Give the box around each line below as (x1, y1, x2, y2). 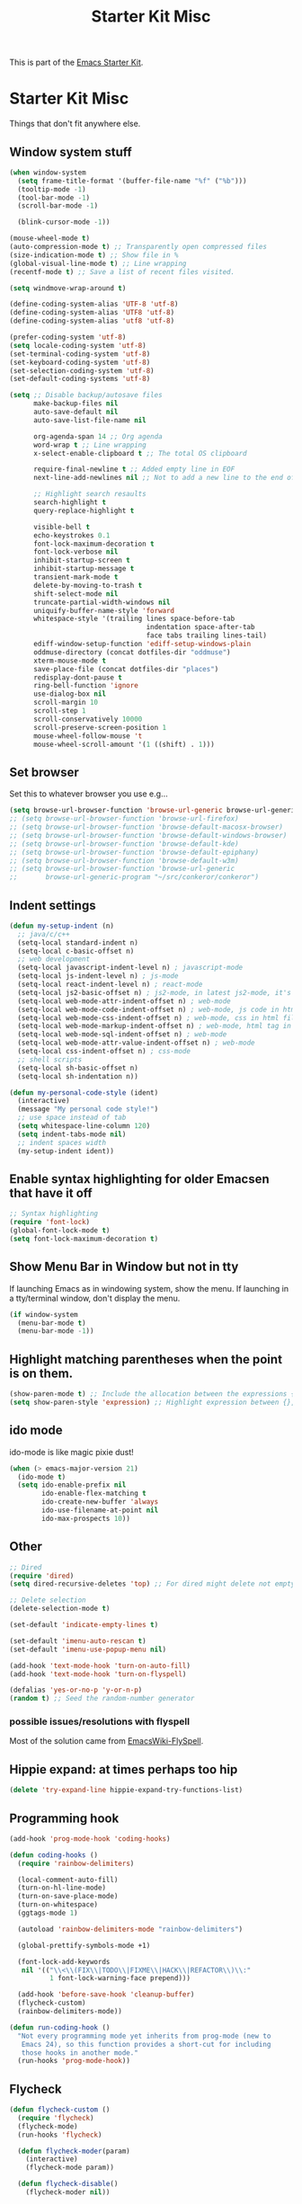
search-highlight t (32, 498, 106, 507)
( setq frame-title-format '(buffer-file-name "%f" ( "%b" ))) (17, 176, 247, 185)
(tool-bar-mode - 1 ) (17, 193, 91, 202)
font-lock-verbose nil (32, 547, 119, 556)
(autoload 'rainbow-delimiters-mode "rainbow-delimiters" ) (17, 1924, 244, 1933)
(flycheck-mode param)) (25, 2164, 115, 2173)
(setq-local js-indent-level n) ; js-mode (17, 972, 179, 981)
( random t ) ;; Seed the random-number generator (9, 1694, 195, 1703)
